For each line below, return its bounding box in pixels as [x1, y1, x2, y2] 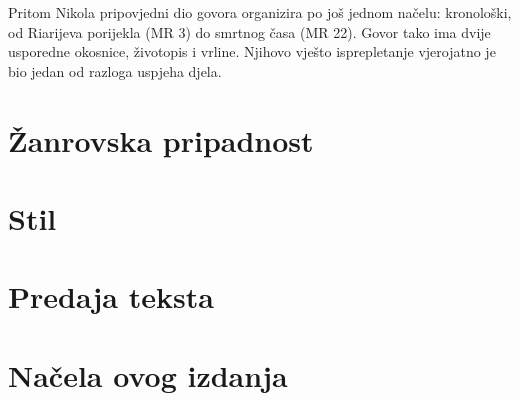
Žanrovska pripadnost [8, 119, 314, 160]
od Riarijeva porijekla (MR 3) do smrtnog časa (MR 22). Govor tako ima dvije [8, 21, 491, 42]
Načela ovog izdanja [8, 354, 288, 395]
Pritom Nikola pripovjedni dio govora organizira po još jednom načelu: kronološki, [8, 2, 512, 22]
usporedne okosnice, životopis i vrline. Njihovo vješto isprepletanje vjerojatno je [8, 41, 496, 62]
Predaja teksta [8, 276, 214, 317]
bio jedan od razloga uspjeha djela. [8, 60, 222, 81]
